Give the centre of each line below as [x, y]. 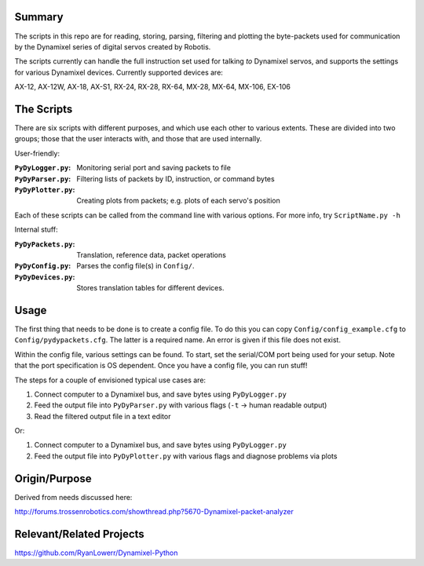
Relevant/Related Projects [79, 534]
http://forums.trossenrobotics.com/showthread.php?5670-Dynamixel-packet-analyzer [154, 512]
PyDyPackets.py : [45, 244]
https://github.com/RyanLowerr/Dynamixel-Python [96, 553]
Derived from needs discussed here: [73, 497]
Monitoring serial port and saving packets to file [154, 168]
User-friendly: [37, 153]
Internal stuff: [36, 230]
